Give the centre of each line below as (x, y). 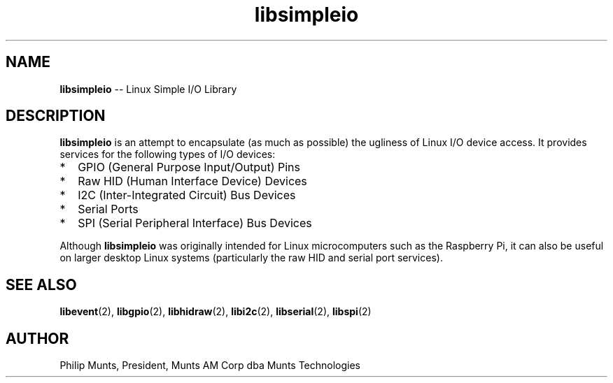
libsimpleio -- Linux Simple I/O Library (148, 89)
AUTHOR (37, 338)
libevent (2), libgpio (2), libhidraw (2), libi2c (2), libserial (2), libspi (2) (216, 312)
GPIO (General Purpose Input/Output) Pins (189, 167)
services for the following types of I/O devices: (168, 154)
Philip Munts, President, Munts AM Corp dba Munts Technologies (210, 366)
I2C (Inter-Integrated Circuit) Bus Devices (187, 195)
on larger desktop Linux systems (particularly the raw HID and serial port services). (251, 258)
